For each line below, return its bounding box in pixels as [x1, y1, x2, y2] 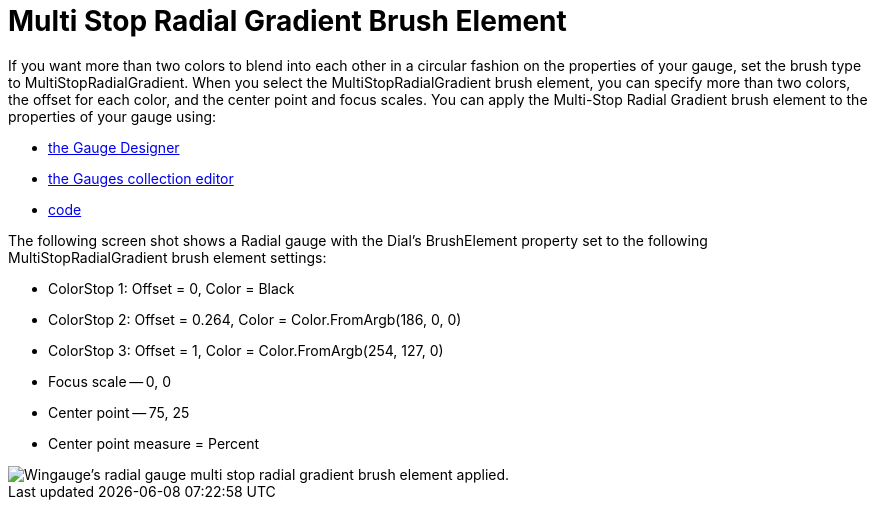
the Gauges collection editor [48, 169, 234, 187]
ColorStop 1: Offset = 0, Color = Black [48, 279, 295, 297]
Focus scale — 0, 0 [48, 372, 172, 390]
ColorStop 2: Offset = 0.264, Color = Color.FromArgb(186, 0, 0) [48, 310, 462, 328]
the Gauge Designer [48, 138, 180, 156]
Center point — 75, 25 [48, 403, 190, 421]
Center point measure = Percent [48, 434, 260, 452]
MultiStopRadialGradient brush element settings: [8, 248, 327, 266]
